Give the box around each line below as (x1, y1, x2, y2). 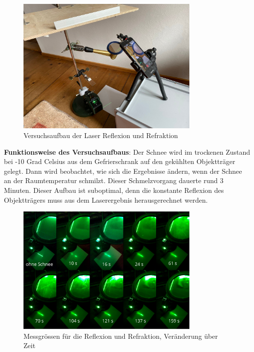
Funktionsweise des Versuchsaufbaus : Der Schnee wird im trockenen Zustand (4, 146, 251, 157)
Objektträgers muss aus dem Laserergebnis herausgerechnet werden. (4, 194, 208, 205)
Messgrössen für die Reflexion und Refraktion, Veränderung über (23, 330, 218, 341)
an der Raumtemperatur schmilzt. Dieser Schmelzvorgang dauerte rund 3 (4, 175, 224, 186)
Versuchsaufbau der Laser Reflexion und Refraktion (23, 130, 178, 140)
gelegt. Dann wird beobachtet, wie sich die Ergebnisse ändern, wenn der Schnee (4, 165, 242, 176)
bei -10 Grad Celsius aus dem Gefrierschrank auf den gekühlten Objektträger (4, 156, 235, 166)
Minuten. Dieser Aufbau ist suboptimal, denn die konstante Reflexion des (4, 185, 224, 195)
